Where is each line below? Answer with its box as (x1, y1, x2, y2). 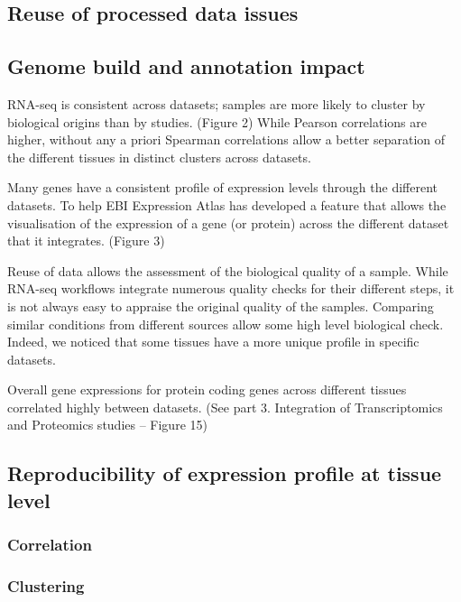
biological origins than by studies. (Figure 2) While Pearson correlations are (7, 112, 427, 131)
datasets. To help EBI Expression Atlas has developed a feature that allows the (7, 195, 447, 214)
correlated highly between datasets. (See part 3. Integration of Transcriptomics (7, 397, 443, 416)
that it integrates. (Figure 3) (7, 231, 165, 250)
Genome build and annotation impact (7, 52, 365, 80)
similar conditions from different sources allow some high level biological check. (7, 314, 444, 333)
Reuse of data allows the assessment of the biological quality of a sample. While (7, 261, 448, 280)
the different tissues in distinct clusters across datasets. (7, 147, 311, 166)
